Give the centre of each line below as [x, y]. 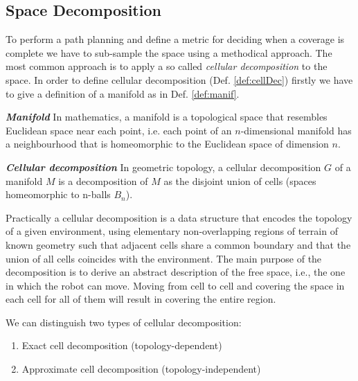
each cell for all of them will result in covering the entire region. [141, 299]
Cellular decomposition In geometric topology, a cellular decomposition [163, 167]
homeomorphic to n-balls [58, 194]
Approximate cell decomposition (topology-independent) [141, 369]
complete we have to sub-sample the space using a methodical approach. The [169, 52]
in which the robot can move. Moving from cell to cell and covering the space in [175, 285]
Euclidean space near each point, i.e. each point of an [119, 130]
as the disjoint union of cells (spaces [240, 180]
